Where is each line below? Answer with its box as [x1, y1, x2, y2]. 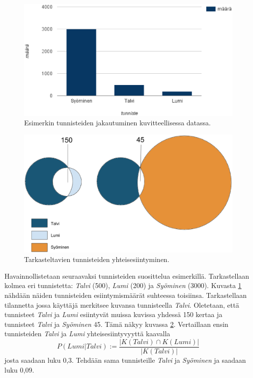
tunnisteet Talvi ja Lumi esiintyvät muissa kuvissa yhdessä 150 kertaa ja [4, 309, 223, 320]
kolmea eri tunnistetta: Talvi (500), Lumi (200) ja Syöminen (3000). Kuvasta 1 [4, 280, 242, 291]
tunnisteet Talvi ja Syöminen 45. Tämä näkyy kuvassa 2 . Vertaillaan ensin [4, 319, 228, 329]
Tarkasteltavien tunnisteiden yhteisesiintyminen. [24, 254, 169, 264]
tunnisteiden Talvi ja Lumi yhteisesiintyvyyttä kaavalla [4, 328, 170, 339]
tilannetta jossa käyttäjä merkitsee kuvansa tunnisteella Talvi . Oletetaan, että [4, 299, 239, 310]
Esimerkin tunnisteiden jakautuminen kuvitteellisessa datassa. [24, 117, 211, 128]
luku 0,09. [4, 364, 34, 375]
